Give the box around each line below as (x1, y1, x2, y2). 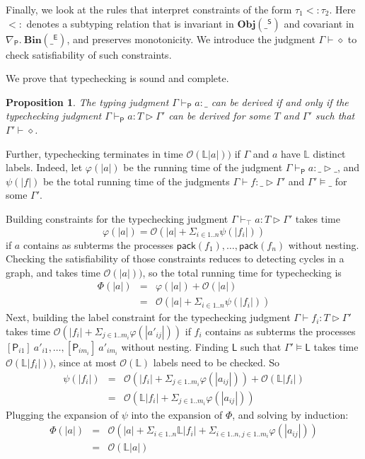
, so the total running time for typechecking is (142, 265, 342, 279)
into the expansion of (131, 407, 223, 422)
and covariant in (284, 16, 354, 30)
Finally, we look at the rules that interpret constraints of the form (6, 2, 292, 16)
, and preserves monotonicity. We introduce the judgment (66, 31, 315, 46)
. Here (329, 2, 356, 16)
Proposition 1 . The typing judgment (6, 94, 169, 109)
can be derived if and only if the (211, 94, 349, 109)
